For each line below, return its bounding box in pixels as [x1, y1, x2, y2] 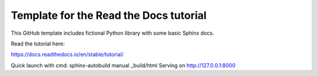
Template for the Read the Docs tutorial [11, 9, 207, 22]
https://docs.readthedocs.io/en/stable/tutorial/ [11, 51, 124, 58]
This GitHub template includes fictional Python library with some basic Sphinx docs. [11, 29, 214, 37]
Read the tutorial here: [11, 40, 65, 47]
